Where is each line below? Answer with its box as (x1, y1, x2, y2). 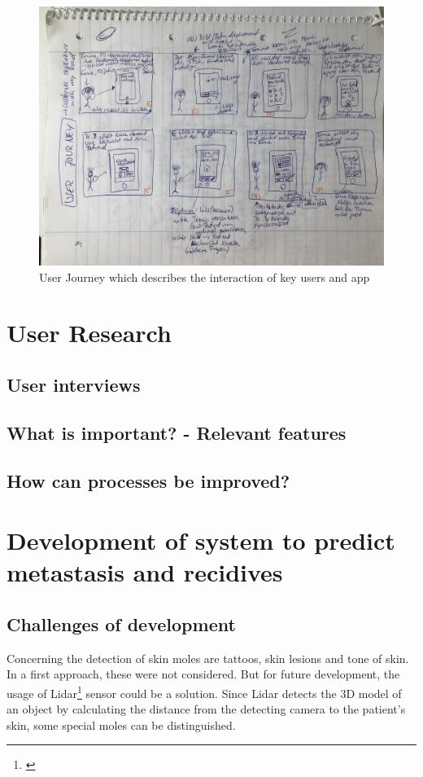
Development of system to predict (7, 524, 395, 557)
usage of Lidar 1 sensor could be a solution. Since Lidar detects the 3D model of (7, 682, 402, 701)
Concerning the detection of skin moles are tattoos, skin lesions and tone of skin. (7, 649, 409, 666)
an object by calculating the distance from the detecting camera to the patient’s (7, 700, 406, 718)
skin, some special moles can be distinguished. (7, 716, 236, 733)
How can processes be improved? (7, 468, 290, 493)
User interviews (7, 371, 141, 397)
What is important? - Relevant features (7, 419, 347, 445)
